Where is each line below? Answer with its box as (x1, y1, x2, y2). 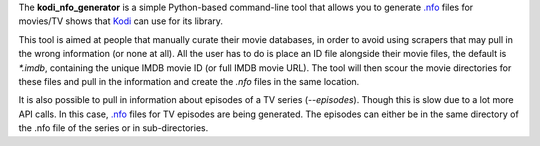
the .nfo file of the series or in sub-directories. (18, 122, 209, 134)
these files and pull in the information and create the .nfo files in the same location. (18, 75, 360, 87)
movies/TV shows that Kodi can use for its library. (18, 15, 224, 27)
